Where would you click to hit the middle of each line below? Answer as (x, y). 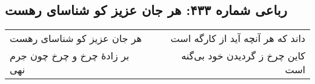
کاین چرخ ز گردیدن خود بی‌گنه (243, 56)
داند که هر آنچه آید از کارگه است (238, 38)
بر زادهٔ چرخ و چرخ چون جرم (70, 56)
